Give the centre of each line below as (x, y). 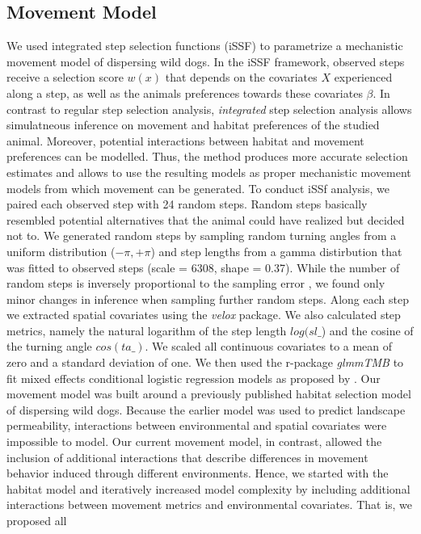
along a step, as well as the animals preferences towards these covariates (185, 93)
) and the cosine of (367, 330)
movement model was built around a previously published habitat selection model (209, 394)
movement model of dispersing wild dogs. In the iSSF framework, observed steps (206, 61)
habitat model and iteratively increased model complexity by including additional (208, 488)
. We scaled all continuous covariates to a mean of (269, 346)
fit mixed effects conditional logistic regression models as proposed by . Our (194, 378)
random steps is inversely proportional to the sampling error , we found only (196, 283)
